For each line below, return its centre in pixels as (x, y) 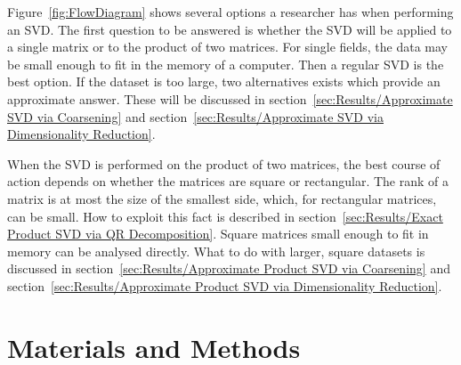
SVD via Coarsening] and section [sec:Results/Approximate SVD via (196, 116)
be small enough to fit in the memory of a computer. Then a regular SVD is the (226, 64)
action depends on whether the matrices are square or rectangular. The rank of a (228, 181)
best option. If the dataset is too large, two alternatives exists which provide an (224, 81)
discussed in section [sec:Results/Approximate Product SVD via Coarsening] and (229, 268)
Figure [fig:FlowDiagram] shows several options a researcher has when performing (230, 12)
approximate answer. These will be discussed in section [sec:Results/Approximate (230, 98)
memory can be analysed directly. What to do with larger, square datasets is (216, 251)
